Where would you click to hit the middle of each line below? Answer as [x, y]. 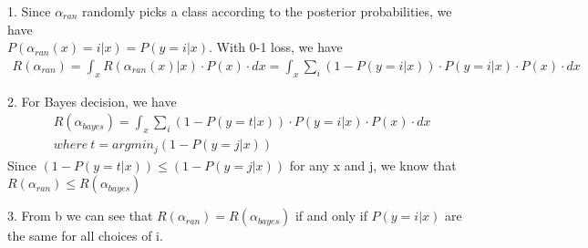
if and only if [331, 216]
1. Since [29, 11]
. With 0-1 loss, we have [276, 47]
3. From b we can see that [80, 216]
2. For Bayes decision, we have [92, 101]
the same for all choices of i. [85, 236]
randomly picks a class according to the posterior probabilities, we [267, 11]
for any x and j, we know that [373, 165]
